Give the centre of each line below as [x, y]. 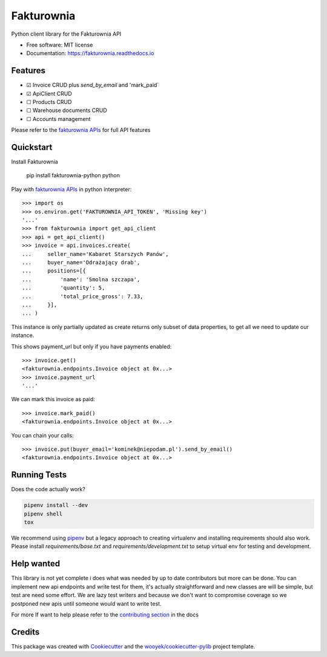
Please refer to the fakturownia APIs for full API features [81, 130]
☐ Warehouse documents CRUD [67, 110]
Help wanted [36, 564]
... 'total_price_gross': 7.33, [83, 296]
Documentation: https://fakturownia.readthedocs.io [90, 53]
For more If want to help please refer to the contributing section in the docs [105, 615]
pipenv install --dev [56, 505]
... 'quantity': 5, [64, 288]
